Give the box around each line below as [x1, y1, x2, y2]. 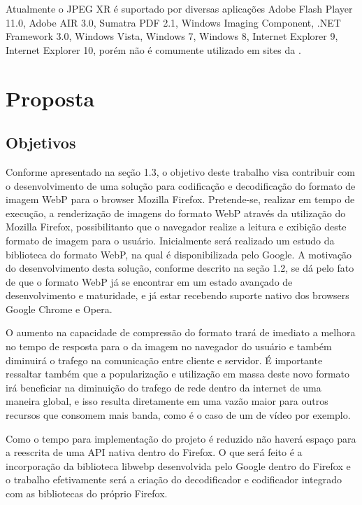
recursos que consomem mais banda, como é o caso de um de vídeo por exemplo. [6, 408, 351, 422]
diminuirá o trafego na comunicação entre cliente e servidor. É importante [6, 352, 323, 367]
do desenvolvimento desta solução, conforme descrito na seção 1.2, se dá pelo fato [6, 261, 354, 275]
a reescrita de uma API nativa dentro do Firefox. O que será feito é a [6, 445, 303, 459]
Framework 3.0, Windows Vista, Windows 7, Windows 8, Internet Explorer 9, [6, 29, 338, 43]
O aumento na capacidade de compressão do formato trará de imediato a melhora [6, 325, 356, 340]
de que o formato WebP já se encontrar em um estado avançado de [6, 274, 293, 289]
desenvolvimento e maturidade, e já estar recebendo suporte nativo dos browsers [6, 288, 349, 303]
